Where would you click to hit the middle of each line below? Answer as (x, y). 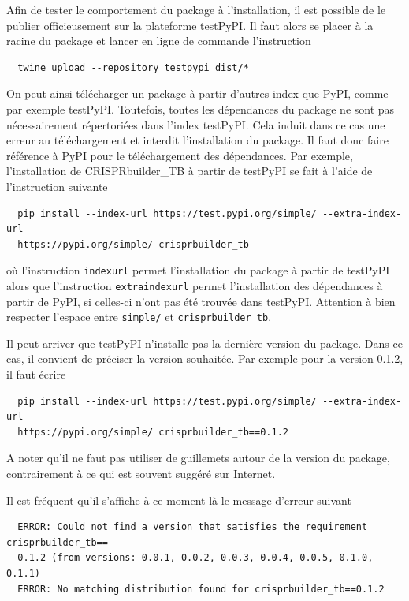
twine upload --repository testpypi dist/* (133, 67)
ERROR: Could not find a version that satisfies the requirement (193, 527)
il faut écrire (36, 374)
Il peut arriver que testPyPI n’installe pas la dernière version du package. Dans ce (204, 343)
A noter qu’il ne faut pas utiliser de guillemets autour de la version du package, (198, 458)
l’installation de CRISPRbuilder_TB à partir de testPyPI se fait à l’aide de (190, 171)
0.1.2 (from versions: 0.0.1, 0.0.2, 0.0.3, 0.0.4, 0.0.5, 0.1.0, (195, 558)
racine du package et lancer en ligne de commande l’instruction (159, 41)
